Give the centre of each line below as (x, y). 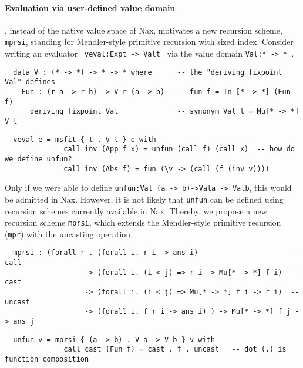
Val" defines (30, 82)
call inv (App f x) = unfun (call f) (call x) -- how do (179, 149)
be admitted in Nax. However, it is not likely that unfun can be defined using (144, 199)
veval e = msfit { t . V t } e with (85, 139)
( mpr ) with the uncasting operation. (69, 233)
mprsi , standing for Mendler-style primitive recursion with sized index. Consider (149, 42)
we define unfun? (38, 159)
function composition (47, 359)
